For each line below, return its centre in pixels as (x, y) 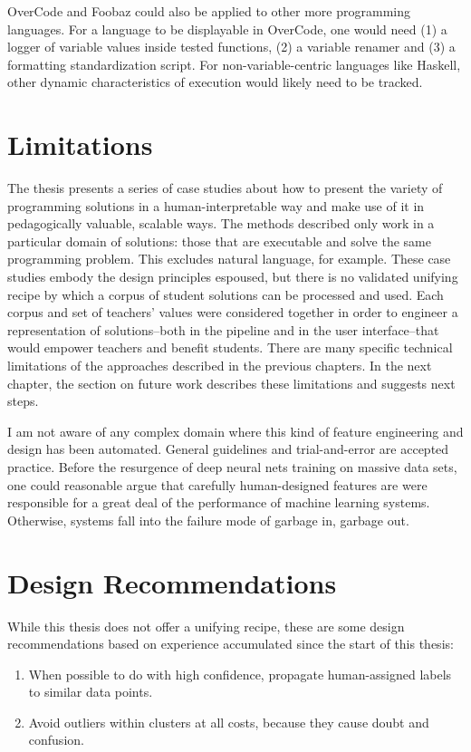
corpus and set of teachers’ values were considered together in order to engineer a (233, 312)
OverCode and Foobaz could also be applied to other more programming (209, 11)
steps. (23, 401)
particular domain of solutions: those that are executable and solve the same (219, 241)
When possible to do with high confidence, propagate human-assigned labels (240, 674)
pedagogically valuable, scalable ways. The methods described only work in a (221, 223)
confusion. (56, 740)
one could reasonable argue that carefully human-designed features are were (217, 484)
